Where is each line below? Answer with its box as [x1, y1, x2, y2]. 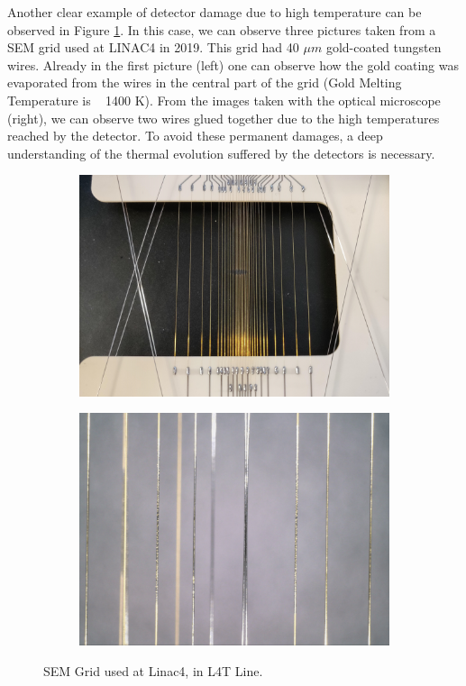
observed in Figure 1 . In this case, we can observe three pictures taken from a [7, 20, 436, 39]
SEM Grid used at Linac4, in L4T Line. [43, 661, 263, 680]
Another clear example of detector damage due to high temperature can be [7, 3, 422, 21]
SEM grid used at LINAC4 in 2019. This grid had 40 [7, 38, 299, 57]
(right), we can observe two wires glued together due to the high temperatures [7, 108, 440, 127]
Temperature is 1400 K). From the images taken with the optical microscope [7, 90, 441, 109]
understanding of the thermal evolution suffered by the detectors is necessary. [7, 143, 435, 162]
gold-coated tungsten [325, 38, 442, 57]
